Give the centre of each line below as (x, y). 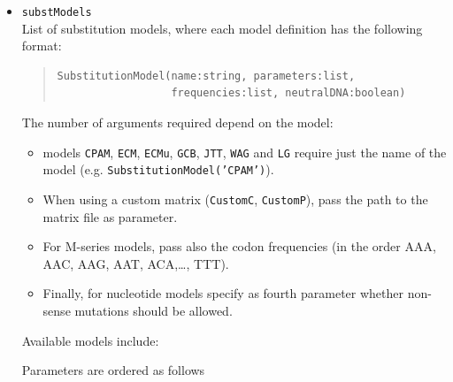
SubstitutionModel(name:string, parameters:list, (206, 76)
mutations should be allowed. (154, 310)
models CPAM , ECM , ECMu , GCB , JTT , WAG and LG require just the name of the (245, 152)
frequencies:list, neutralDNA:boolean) (288, 93)
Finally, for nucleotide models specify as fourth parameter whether (223, 293)
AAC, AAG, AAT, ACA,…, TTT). (136, 263)
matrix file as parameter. (110, 216)
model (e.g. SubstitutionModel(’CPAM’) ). (158, 169)
